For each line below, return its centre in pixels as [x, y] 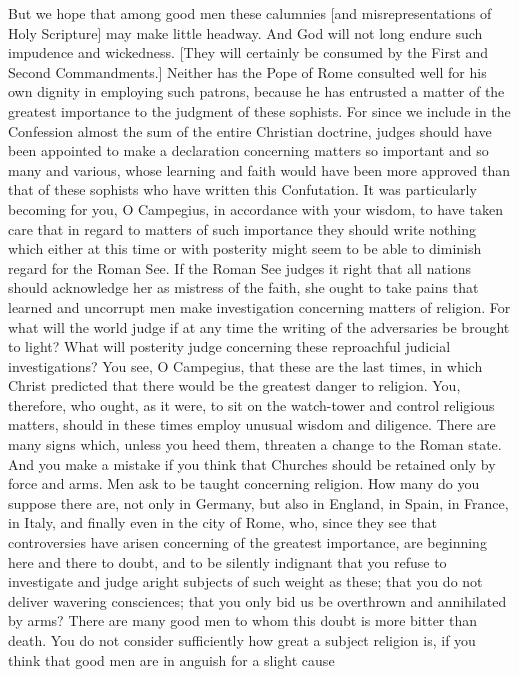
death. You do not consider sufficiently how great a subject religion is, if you [242, 640]
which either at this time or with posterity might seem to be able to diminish [245, 248]
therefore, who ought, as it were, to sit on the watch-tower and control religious [251, 404]
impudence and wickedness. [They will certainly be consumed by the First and [248, 52]
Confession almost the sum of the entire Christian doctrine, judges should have [250, 130]
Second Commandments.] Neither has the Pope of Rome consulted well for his [247, 71]
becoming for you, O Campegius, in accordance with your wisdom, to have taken [255, 208]
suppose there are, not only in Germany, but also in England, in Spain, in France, [258, 502]
